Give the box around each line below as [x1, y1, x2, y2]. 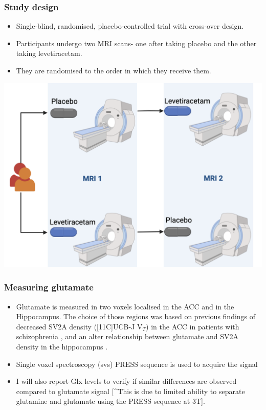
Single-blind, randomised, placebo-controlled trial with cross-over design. [16, 21, 244, 31]
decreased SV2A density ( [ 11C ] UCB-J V [16, 321, 143, 331]
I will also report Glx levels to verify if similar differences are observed [16, 376, 237, 386]
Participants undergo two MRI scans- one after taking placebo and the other [16, 37, 257, 48]
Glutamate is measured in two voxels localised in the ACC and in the [16, 301, 234, 311]
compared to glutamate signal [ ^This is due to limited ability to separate [16, 385, 245, 396]
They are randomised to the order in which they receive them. [16, 65, 211, 75]
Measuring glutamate [4, 281, 94, 294]
